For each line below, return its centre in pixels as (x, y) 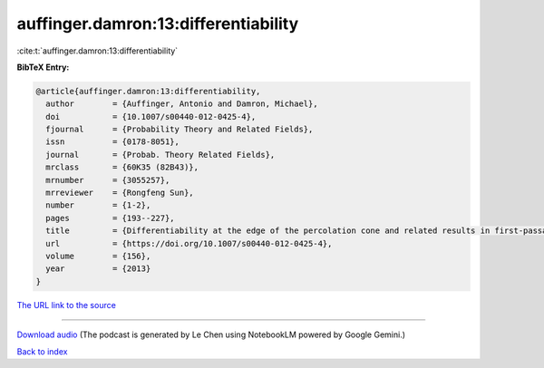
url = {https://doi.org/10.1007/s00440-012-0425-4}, (189, 243)
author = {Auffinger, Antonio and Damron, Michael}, (182, 104)
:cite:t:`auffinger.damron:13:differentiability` (97, 51)
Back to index (42, 351)
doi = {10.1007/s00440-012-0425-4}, (151, 116)
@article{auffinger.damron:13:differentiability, (148, 91)
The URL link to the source (67, 305)
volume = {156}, (98, 256)
